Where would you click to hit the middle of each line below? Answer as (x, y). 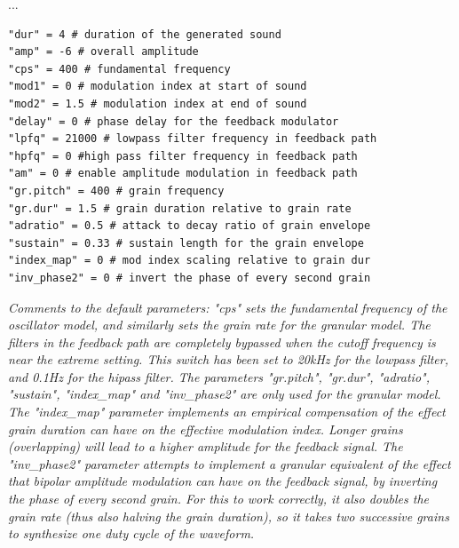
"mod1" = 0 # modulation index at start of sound (158, 87)
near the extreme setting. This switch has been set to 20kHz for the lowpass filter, (229, 359)
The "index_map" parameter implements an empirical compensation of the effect (227, 412)
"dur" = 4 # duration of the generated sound (145, 34)
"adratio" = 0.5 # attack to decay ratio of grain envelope (190, 226)
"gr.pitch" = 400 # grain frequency (116, 191)
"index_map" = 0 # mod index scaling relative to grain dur (190, 261)
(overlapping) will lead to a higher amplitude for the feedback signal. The (206, 446)
